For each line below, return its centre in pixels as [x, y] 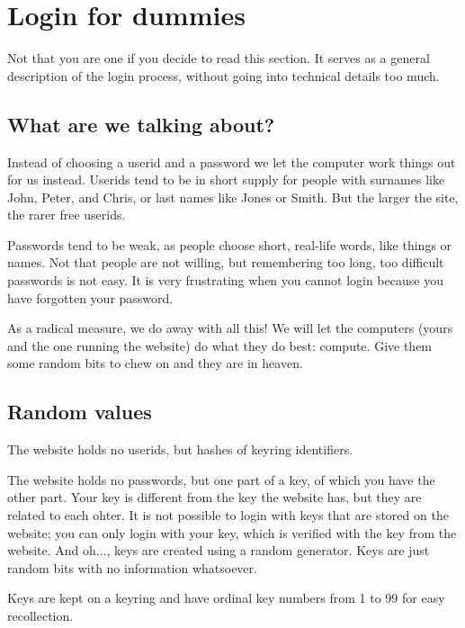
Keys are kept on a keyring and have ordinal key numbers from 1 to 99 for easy [226, 598]
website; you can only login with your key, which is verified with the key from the [232, 532]
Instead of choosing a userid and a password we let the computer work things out [232, 161]
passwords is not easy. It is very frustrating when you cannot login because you [225, 280]
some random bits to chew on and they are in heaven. [155, 363]
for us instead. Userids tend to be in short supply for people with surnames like [226, 179]
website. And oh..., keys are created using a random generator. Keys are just [219, 550]
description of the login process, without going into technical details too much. [224, 75]
